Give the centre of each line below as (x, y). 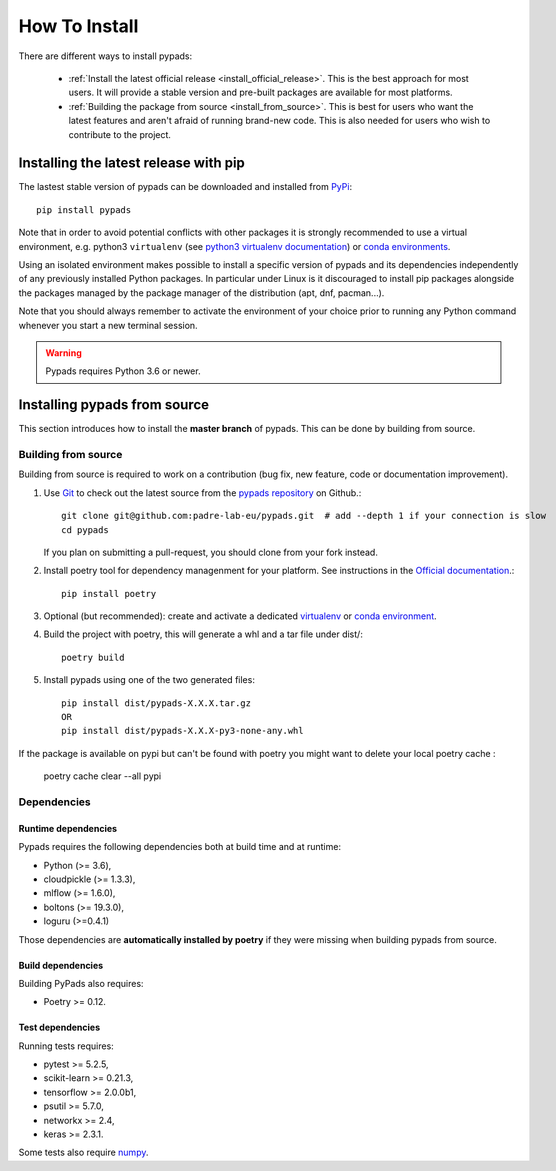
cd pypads (85, 529)
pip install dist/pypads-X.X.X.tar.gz (156, 703)
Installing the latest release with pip (131, 163)
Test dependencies (59, 1027)
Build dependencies (61, 965)
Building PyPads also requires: (81, 983)
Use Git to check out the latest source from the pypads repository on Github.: (202, 492)
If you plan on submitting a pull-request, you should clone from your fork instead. (211, 552)
